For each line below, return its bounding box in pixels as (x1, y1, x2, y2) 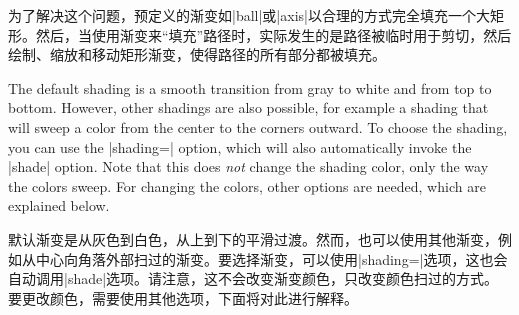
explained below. (8, 195, 110, 216)
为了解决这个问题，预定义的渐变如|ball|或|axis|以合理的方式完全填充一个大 (8, 5, 490, 25)
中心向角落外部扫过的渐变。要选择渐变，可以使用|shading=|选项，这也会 (35, 248, 508, 269)
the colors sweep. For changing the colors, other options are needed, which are (8, 175, 486, 196)
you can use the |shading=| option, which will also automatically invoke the (8, 136, 472, 157)
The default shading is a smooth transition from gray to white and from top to (8, 77, 492, 98)
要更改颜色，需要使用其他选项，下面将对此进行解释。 (8, 287, 358, 308)
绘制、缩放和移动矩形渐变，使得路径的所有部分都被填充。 (8, 44, 386, 65)
